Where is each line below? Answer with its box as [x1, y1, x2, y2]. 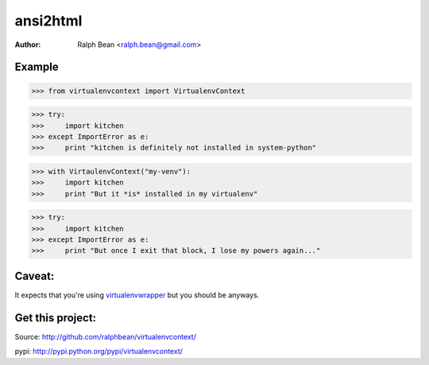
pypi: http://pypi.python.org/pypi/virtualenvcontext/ [14, 347, 183, 356]
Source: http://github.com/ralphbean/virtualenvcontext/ [14, 332, 196, 341]
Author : [14, 40, 41, 49]
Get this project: [14, 311, 97, 324]
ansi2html [14, 12, 83, 29]
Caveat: [14, 269, 55, 282]
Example [14, 60, 59, 74]
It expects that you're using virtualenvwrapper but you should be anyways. [14, 290, 260, 300]
